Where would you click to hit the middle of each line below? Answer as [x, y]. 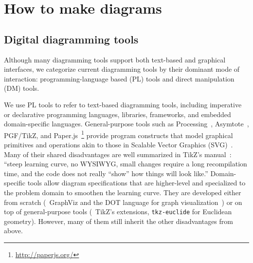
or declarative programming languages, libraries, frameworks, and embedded [117, 114]
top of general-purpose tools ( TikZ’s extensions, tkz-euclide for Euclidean [118, 212]
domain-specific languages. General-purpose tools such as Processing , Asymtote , [126, 124]
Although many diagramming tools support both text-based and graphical [115, 59]
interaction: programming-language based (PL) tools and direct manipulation [119, 78]
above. [13, 231]
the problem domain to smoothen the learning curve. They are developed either [123, 192]
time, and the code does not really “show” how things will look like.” [106, 173]
